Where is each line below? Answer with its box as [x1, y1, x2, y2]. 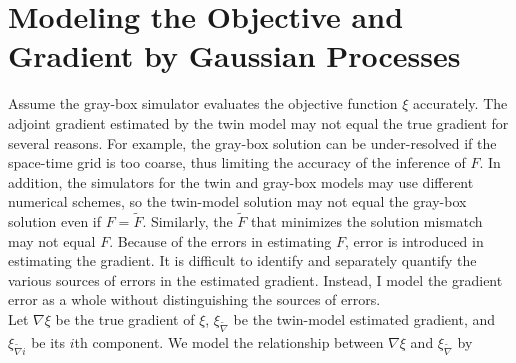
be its [31, 331, 66, 352]
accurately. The [413, 93, 508, 114]
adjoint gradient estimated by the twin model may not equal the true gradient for [8, 112, 509, 133]
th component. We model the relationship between [74, 331, 384, 352]
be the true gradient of [55, 309, 195, 330]
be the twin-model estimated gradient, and [233, 309, 496, 330]
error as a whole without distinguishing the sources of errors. [8, 289, 381, 310]
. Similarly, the [142, 211, 233, 232]
